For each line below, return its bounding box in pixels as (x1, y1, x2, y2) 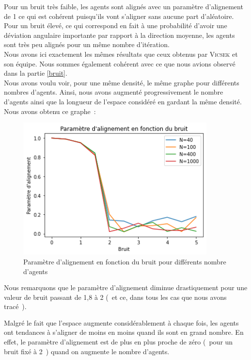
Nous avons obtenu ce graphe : (4, 106, 96, 116)
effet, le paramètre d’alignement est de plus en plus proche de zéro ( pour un (4, 337, 233, 347)
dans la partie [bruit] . (4, 68, 67, 78)
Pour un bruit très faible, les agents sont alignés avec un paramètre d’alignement (4, 1, 243, 11)
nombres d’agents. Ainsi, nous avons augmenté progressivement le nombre (4, 87, 223, 97)
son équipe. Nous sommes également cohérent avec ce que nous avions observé (4, 58, 235, 68)
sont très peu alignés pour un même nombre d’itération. (4, 39, 170, 49)
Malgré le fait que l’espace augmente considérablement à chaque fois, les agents (4, 317, 239, 327)
